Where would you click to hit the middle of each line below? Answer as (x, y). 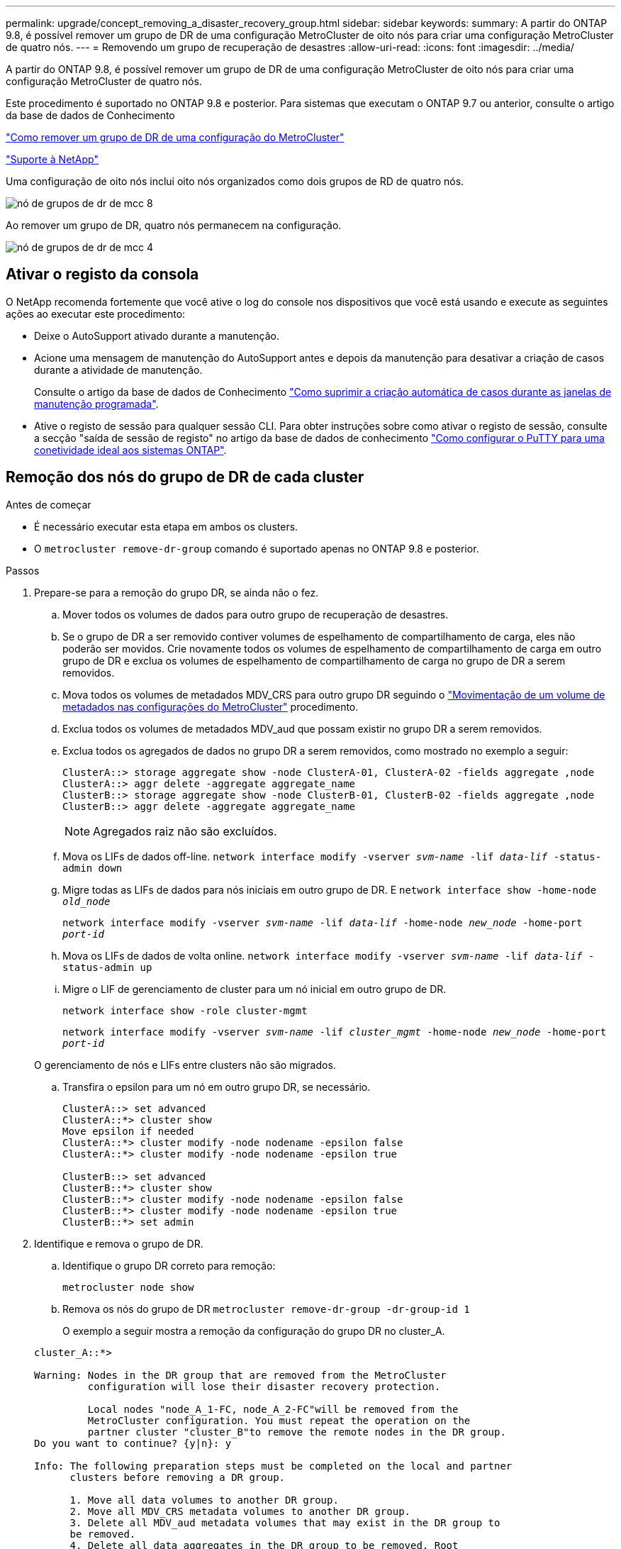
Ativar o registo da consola (102, 274)
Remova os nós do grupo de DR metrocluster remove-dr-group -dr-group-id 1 (266, 1309)
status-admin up (107, 967)
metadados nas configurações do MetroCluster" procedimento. (211, 706)
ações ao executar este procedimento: (96, 313)
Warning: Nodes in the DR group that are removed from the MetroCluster (240, 1375)
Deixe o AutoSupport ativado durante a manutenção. (157, 335)
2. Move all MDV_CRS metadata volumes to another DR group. (240, 1511)
